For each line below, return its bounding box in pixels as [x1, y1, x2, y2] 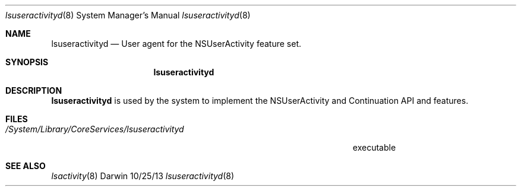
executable [352, 142, 396, 152]
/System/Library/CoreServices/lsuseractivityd [5, 124, 184, 134]
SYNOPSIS [5, 57, 49, 67]
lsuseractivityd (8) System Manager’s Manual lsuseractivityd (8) [5, 10, 251, 20]
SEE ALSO [5, 161, 46, 171]
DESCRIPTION [5, 85, 62, 95]
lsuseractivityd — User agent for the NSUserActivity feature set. [51, 39, 302, 49]
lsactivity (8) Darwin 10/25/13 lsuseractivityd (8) [51, 171, 235, 181]
